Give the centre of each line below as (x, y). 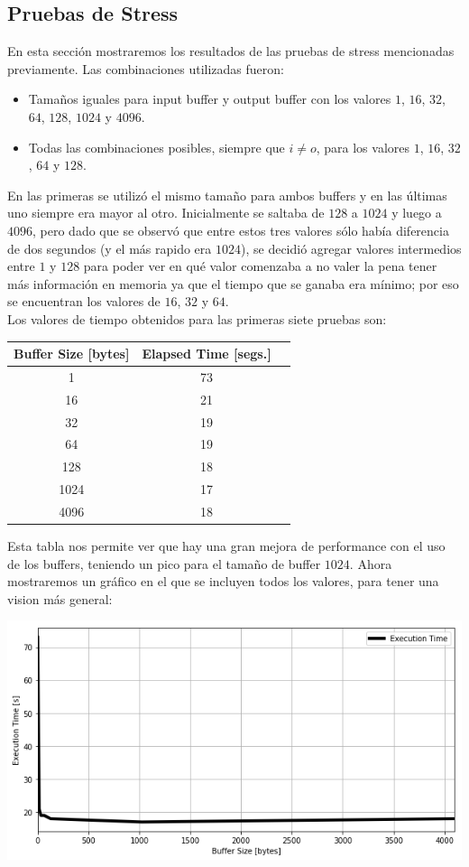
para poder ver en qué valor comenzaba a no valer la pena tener (260, 266)
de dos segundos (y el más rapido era (110, 248)
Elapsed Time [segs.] (207, 354)
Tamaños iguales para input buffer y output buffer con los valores (210, 99)
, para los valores (363, 147)
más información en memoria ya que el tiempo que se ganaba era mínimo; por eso (233, 283)
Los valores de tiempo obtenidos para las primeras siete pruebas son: (197, 318)
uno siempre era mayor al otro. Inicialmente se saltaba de (166, 213)
